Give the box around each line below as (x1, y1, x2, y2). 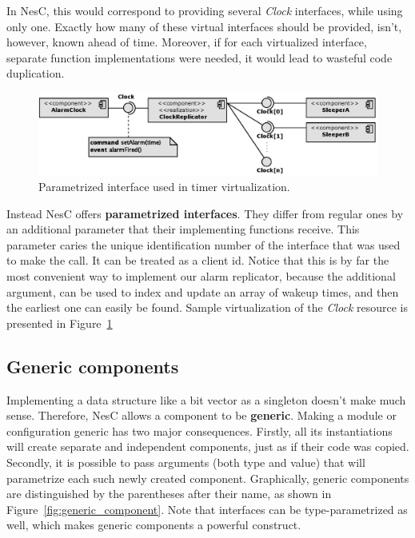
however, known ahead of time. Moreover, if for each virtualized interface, (6, 34, 367, 50)
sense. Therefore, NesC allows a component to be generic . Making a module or (6, 407, 397, 424)
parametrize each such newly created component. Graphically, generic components (6, 469, 409, 486)
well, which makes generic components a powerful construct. (6, 516, 301, 533)
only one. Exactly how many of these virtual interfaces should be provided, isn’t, (6, 18, 402, 34)
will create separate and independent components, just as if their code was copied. (6, 438, 409, 455)
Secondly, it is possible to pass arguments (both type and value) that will (6, 454, 365, 470)
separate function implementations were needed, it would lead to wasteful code (6, 49, 393, 66)
